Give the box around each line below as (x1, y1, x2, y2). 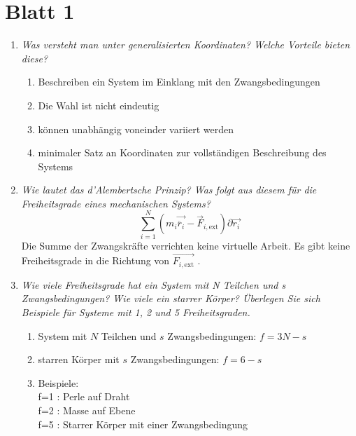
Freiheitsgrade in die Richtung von (21, 253, 170, 268)
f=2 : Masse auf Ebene (38, 403, 136, 418)
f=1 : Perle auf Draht (38, 389, 130, 404)
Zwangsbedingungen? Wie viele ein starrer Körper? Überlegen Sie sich (21, 291, 320, 306)
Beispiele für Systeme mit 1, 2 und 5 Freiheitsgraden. (21, 305, 250, 320)
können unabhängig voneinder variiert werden (38, 121, 234, 136)
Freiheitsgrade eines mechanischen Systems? (21, 196, 211, 210)
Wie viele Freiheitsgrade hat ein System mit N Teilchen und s (21, 277, 286, 292)
